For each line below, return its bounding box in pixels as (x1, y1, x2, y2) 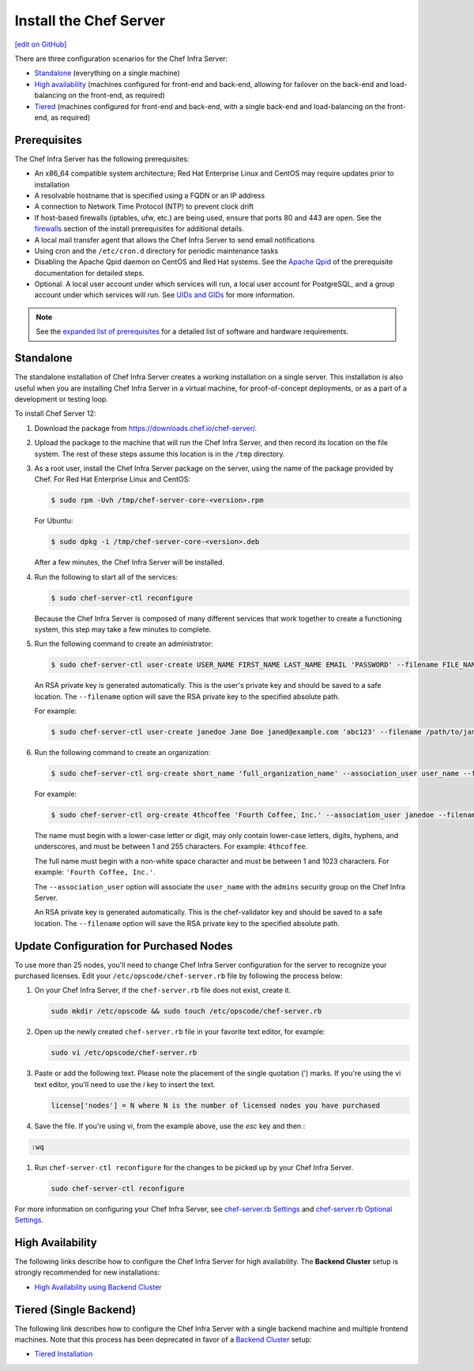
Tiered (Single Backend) (14, 1303, 137, 1316)
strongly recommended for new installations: (14, 1267, 160, 1277)
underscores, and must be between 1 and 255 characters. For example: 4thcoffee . (34, 842, 308, 852)
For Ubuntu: (34, 516, 73, 526)
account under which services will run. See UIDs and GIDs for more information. (34, 290, 295, 300)
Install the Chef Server (14, 12, 166, 29)
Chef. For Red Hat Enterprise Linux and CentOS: (34, 474, 191, 484)
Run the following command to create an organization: (34, 748, 211, 757)
